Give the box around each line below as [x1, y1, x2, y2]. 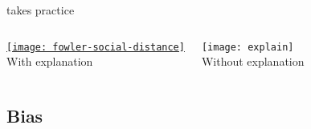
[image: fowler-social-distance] [6, 41, 185, 53]
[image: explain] [201, 41, 294, 53]
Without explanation [201, 53, 305, 70]
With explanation [6, 53, 93, 70]
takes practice [6, 2, 75, 18]
